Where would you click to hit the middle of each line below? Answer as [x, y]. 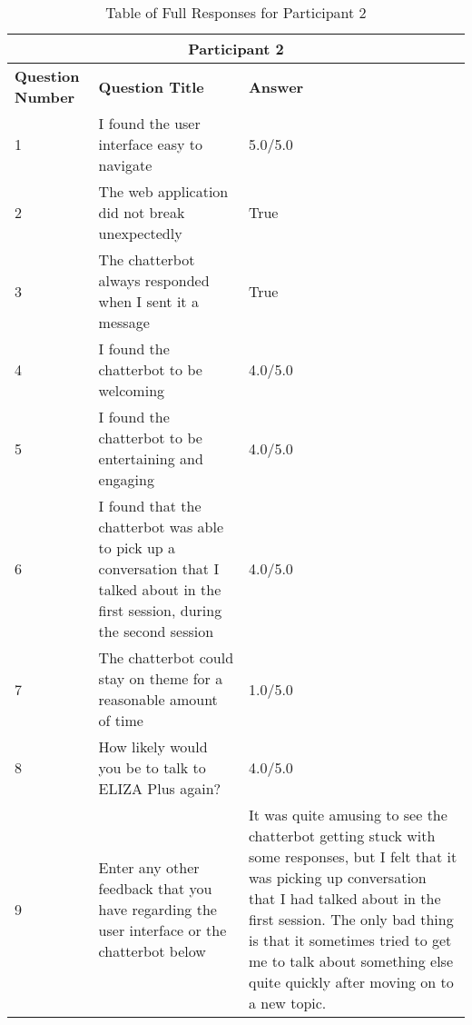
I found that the [150, 506]
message [124, 322]
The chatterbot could [166, 657]
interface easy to [150, 144]
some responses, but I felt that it [353, 856]
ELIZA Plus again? [160, 788]
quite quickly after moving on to [351, 982]
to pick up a [137, 547]
